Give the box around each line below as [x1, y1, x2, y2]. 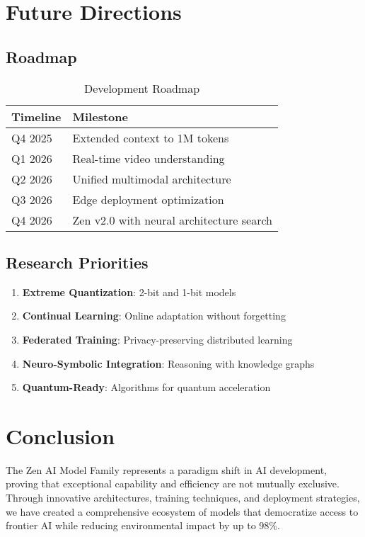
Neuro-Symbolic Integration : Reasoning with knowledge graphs [22, 356, 315, 371]
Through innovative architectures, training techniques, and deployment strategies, [6, 490, 360, 505]
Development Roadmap [83, 79, 200, 96]
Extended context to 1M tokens [72, 129, 229, 146]
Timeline [11, 108, 62, 125]
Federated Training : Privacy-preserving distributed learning [22, 332, 293, 346]
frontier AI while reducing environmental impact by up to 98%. [6, 518, 280, 533]
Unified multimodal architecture [72, 170, 231, 187]
